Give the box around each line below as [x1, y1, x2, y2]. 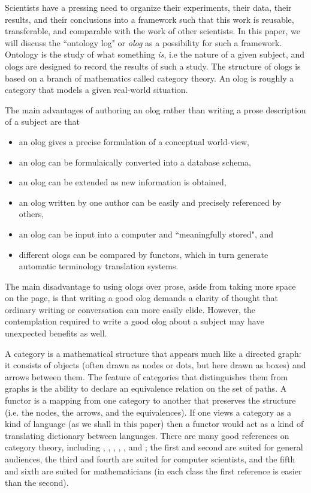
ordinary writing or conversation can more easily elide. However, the [5, 303, 256, 315]
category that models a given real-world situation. [5, 83, 188, 96]
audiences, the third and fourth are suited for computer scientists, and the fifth [5, 453, 295, 465]
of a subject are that [5, 115, 80, 128]
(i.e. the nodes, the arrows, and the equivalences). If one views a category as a [5, 405, 292, 418]
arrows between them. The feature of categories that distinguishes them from [5, 370, 288, 383]
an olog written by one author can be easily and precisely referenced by [19, 196, 282, 208]
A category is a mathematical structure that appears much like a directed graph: [5, 347, 301, 359]
